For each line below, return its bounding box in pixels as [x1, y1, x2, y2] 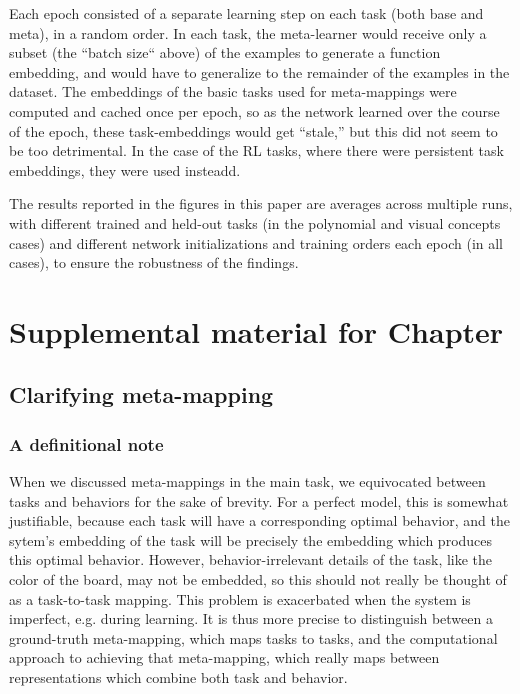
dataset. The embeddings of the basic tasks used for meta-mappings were [9, 81, 457, 102]
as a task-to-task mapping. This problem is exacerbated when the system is [9, 588, 471, 609]
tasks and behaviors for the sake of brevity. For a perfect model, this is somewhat [9, 490, 509, 511]
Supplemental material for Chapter [9, 310, 504, 351]
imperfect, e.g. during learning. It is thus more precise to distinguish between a [9, 608, 493, 629]
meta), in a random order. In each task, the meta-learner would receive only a [9, 22, 487, 43]
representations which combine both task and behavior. [9, 667, 348, 688]
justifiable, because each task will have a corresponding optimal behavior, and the [9, 510, 510, 531]
